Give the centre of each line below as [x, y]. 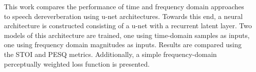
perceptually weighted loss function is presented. [77, 63]
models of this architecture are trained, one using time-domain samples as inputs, [127, 35]
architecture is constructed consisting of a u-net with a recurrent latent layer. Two [128, 26]
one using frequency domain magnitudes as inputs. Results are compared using [123, 45]
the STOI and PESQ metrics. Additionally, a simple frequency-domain [111, 54]
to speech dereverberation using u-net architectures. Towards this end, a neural [123, 16]
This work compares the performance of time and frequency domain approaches [124, 6]
